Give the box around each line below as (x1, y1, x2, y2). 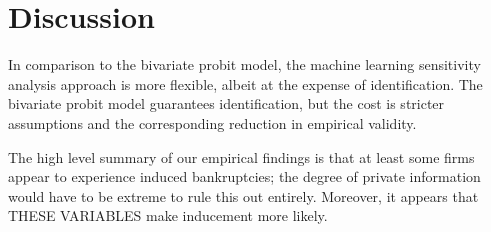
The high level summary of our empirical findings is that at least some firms (8, 146, 475, 167)
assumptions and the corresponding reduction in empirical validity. (8, 112, 417, 133)
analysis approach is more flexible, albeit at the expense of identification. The (8, 73, 483, 94)
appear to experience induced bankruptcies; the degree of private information (8, 166, 481, 187)
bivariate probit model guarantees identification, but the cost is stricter (8, 93, 445, 114)
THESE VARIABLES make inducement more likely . (8, 205, 328, 226)
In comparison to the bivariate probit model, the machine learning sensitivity (8, 54, 481, 75)
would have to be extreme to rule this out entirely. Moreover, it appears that (8, 185, 479, 206)
